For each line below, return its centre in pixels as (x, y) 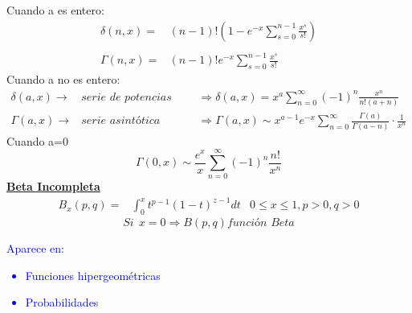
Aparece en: (35, 248)
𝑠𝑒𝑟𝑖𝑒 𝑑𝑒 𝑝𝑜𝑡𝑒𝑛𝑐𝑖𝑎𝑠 (126, 97)
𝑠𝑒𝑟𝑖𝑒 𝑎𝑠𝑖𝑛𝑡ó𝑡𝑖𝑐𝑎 (121, 121)
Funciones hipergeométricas (93, 275)
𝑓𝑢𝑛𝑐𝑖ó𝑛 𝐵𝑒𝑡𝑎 (261, 223)
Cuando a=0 (38, 140)
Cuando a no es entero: (63, 78)
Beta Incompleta (53, 186)
